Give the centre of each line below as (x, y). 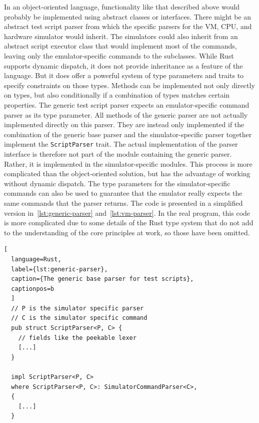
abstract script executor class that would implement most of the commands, (120, 46)
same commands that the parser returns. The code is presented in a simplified (123, 202)
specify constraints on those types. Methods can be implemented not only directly (129, 85)
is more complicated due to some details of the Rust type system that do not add (129, 223)
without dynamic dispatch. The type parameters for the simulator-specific (117, 183)
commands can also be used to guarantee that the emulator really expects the (123, 193)
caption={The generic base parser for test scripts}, (102, 279)
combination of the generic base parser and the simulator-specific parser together (128, 134)
